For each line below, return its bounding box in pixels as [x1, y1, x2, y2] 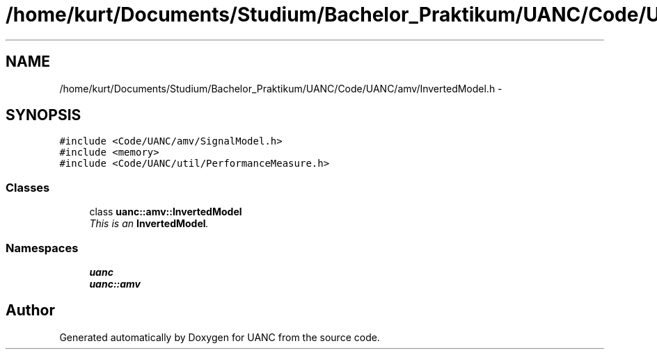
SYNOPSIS [6, 106, 81, 124]
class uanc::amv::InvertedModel [89, 206, 242, 218]
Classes [6, 180, 50, 195]
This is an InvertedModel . [89, 217, 209, 230]
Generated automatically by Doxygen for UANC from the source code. [59, 331, 380, 343]
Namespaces [6, 240, 79, 255]
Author [6, 302, 55, 320]
